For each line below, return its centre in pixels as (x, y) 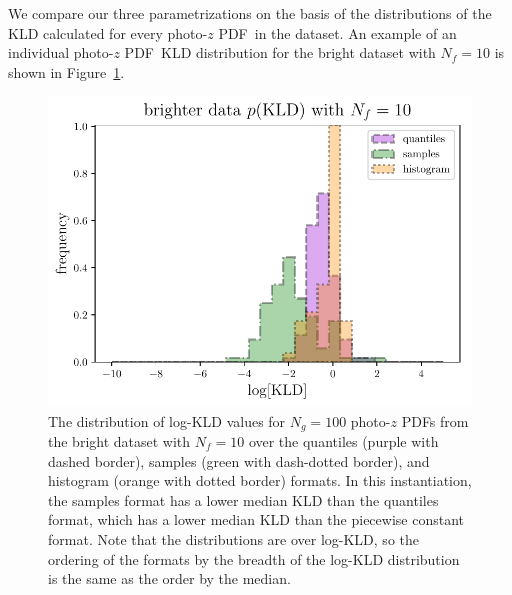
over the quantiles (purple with (343, 440)
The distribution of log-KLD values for (167, 420)
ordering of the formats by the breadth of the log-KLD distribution (254, 558)
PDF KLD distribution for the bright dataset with (280, 52)
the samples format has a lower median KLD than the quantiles (243, 499)
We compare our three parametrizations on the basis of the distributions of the (250, 13)
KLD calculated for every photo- (108, 32)
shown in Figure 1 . (66, 71)
